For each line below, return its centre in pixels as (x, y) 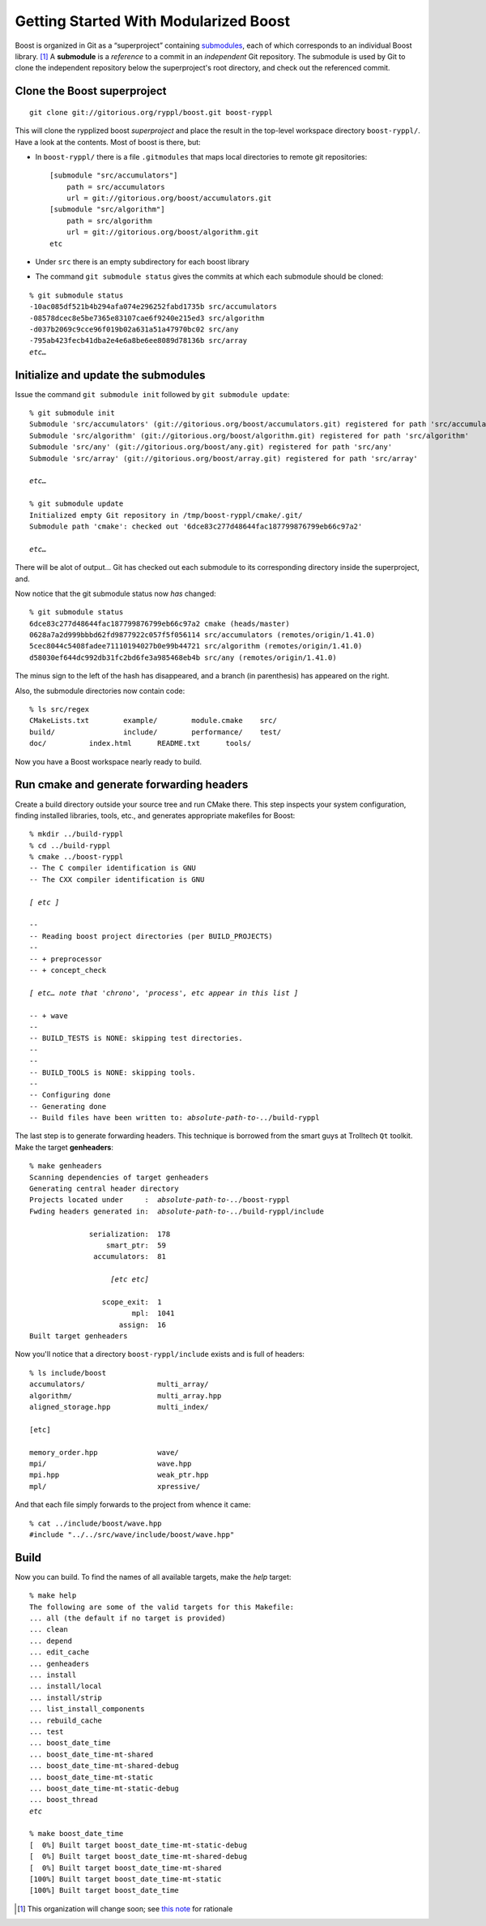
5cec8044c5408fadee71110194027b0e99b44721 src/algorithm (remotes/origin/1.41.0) (196, 646)
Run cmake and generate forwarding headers (132, 785)
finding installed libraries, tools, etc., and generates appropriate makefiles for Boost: (155, 815)
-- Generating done (68, 1106)
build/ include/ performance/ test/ (156, 732)
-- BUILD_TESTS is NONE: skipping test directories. (136, 1038)
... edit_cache (60, 1652)
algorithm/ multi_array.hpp (126, 1395)
